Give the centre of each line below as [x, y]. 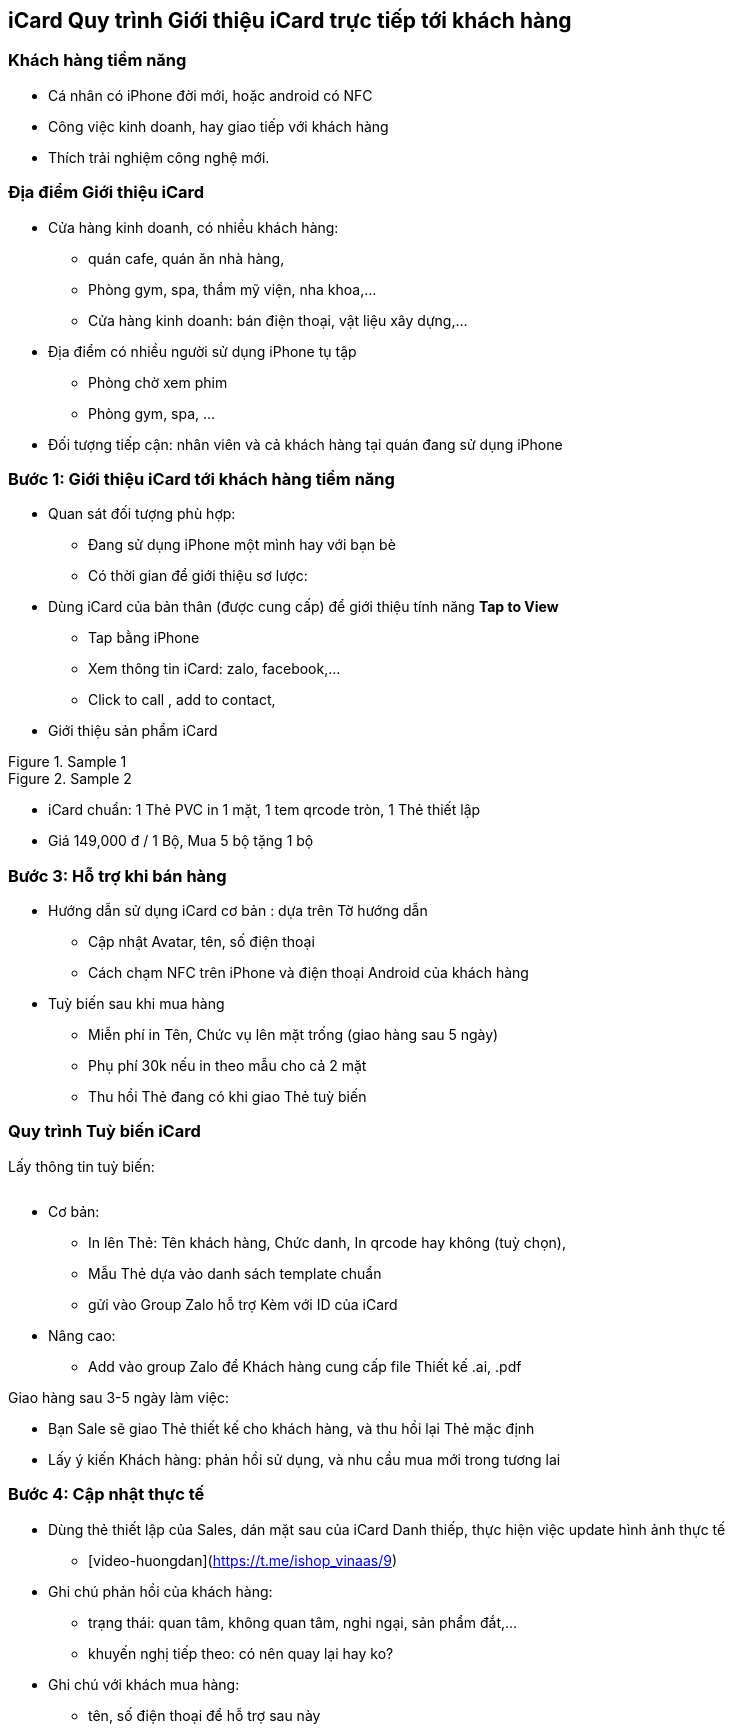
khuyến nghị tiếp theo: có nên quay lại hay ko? [241, 1653]
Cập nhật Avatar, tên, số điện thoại [201, 942]
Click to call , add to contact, [182, 700]
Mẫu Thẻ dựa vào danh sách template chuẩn [235, 1273]
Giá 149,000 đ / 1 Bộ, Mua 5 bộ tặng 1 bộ [181, 841]
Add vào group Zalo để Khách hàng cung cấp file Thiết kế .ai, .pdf [305, 1366]
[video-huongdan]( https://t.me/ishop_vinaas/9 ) [243, 1560]
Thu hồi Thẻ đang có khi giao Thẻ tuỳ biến [227, 1097]
